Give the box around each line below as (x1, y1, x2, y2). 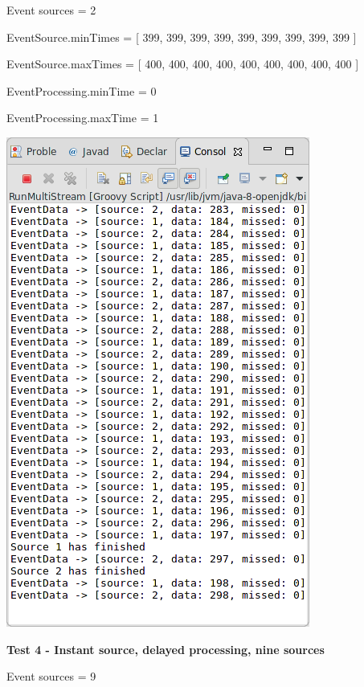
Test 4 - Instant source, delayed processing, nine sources (6, 640, 325, 657)
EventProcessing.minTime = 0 (6, 82, 157, 99)
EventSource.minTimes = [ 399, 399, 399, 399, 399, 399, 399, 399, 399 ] (6, 28, 357, 45)
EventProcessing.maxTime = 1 (6, 109, 159, 126)
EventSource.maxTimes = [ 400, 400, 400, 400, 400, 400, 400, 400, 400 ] (6, 55, 359, 72)
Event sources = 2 (6, 2, 96, 18)
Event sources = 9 (6, 668, 96, 685)
